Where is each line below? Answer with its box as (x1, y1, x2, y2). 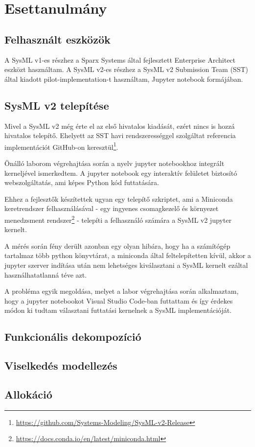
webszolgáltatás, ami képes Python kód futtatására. (4, 177, 159, 188)
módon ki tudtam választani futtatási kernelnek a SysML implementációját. (4, 305, 232, 315)
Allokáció (4, 386, 52, 401)
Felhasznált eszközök (4, 31, 111, 47)
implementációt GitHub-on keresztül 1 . (4, 140, 118, 152)
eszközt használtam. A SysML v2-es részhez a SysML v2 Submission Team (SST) (4, 64, 248, 74)
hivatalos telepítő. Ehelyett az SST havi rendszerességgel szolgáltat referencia (4, 130, 236, 141)
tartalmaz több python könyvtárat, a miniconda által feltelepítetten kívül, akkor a (4, 250, 251, 260)
